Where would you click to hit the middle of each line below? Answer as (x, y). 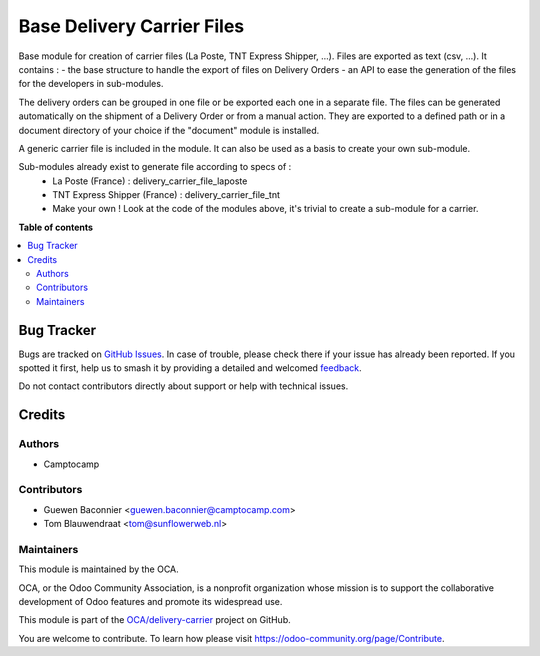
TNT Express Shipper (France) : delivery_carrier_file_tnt (166, 195)
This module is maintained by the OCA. (98, 569)
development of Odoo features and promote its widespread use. (150, 602)
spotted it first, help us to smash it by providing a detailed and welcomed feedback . (190, 368)
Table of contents (56, 227)
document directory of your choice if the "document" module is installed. (169, 130)
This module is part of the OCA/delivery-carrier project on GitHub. (155, 620)
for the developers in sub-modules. (91, 84)
